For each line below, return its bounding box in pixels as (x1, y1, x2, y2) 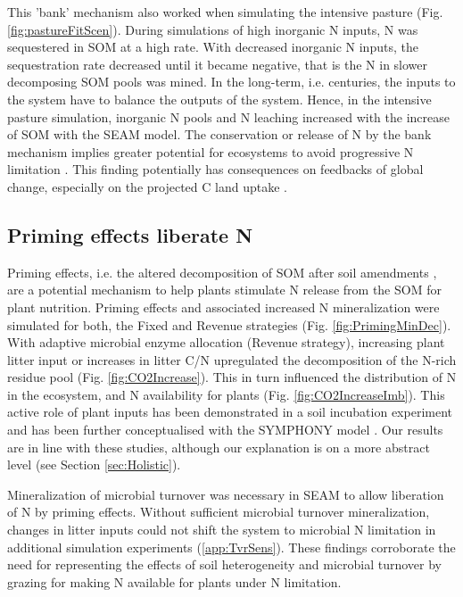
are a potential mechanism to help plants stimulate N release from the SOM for (7, 280, 442, 299)
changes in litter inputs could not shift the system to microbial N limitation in (7, 520, 436, 539)
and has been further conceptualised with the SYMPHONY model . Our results (7, 420, 443, 439)
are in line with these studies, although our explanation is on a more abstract (7, 437, 430, 456)
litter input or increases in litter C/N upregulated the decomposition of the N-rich (7, 350, 457, 369)
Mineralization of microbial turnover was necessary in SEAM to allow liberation (7, 485, 444, 503)
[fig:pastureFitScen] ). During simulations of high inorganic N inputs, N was (7, 20, 418, 38)
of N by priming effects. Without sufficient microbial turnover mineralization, (7, 502, 430, 521)
